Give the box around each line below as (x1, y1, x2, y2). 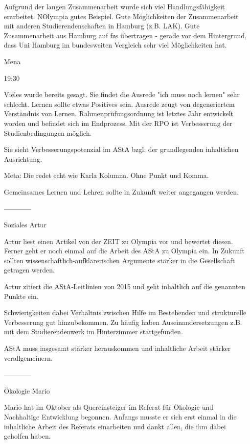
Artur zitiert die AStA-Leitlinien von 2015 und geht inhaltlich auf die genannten (4, 281, 246, 292)
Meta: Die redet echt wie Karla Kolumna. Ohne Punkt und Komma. (4, 170, 209, 180)
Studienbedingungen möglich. (4, 127, 92, 138)
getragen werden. (4, 265, 55, 275)
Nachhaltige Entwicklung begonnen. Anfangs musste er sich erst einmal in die (4, 412, 237, 421)
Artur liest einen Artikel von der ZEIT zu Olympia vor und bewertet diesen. (4, 236, 233, 246)
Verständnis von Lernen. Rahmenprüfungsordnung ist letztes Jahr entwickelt (4, 108, 234, 119)
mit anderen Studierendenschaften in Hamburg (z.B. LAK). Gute (4, 21, 200, 31)
